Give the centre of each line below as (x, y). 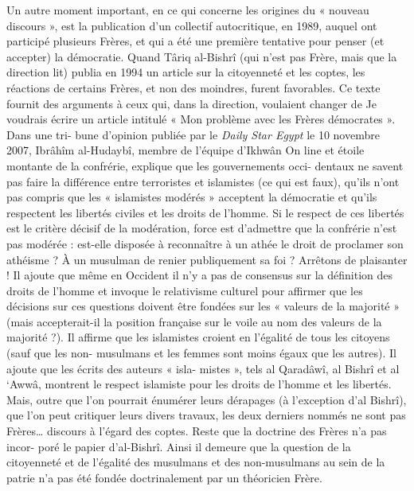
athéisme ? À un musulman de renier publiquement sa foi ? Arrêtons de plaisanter (207, 259)
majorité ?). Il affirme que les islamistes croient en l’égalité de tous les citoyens (198, 337)
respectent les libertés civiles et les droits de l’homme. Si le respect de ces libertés (205, 212)
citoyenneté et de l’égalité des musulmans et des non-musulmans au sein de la (196, 462)
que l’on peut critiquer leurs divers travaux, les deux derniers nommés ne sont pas (206, 415)
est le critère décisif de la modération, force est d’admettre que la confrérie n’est (202, 228)
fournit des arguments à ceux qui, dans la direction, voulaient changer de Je (191, 103)
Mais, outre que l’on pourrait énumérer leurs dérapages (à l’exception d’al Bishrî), (207, 399)
